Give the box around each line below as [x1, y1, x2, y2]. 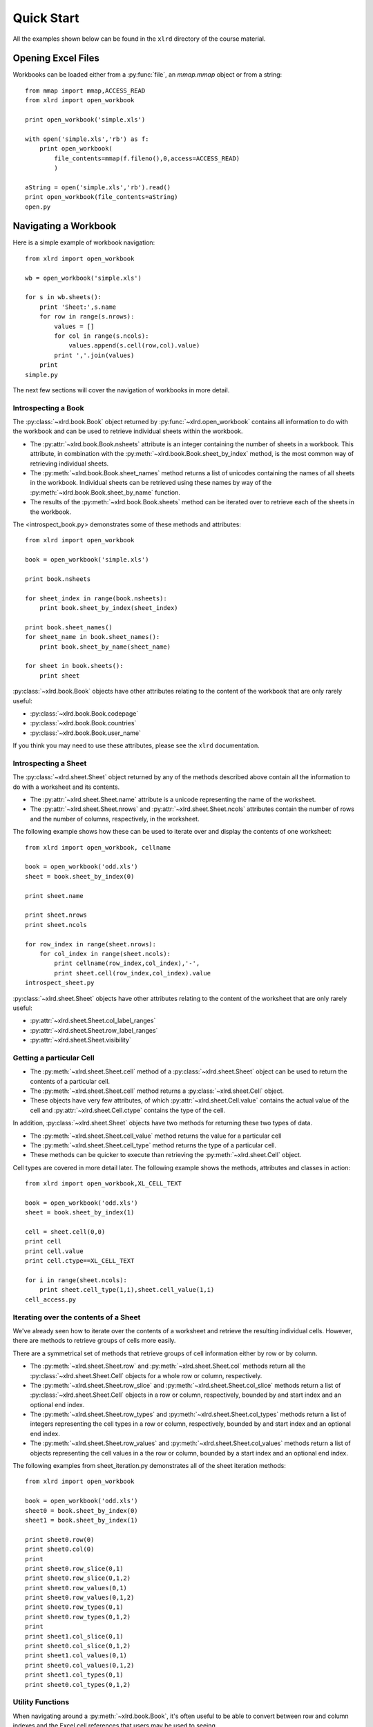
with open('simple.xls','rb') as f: [25, 135, 149, 143]
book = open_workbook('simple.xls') [25, 556, 149, 564]
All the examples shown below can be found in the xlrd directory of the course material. [12, 35, 266, 43]
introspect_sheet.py [25, 979, 95, 987]
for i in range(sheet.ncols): [25, 1277, 128, 1284]
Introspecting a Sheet [12, 758, 87, 768]
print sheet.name [25, 892, 84, 899]
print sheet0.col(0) [25, 1545, 95, 1554]
